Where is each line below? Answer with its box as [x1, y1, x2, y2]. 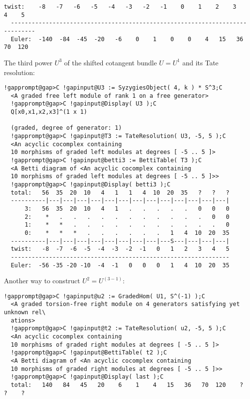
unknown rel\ [4, 309, 46, 316]
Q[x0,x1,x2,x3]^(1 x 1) [11, 108, 87, 116]
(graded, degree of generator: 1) [11, 124, 122, 132]
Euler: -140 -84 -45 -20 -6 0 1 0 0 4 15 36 [11, 35, 243, 43]
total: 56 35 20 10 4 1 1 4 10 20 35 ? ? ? [11, 189, 230, 196]
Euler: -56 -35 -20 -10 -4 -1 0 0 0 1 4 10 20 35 [11, 261, 230, 269]
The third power [4, 57, 53, 67]
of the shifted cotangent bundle [64, 57, 157, 67]
